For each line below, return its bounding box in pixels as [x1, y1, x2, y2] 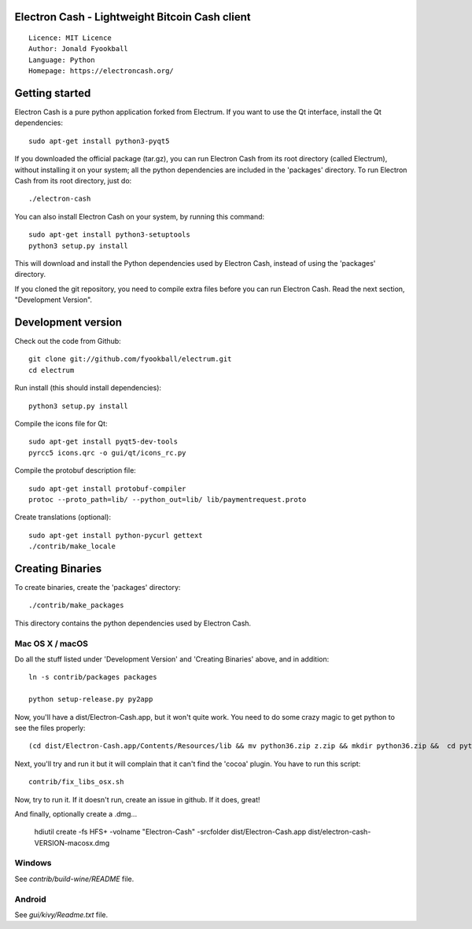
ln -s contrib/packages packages [28, 673, 157, 682]
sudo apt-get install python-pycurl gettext [28, 531, 204, 540]
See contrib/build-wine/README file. [14, 874, 135, 883]
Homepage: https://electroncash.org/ [28, 67, 175, 76]
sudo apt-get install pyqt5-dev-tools [28, 437, 179, 446]
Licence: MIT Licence [28, 34, 112, 42]
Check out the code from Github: [14, 337, 121, 346]
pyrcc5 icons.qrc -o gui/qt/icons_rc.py [28, 448, 186, 457]
